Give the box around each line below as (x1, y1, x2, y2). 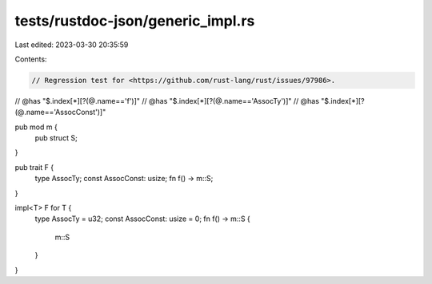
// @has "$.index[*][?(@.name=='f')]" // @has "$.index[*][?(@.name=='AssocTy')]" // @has (14, 96, 320, 105)
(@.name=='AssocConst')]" (14, 108, 106, 117)
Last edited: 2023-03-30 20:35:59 (14, 40, 129, 49)
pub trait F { (14, 162, 54, 172)
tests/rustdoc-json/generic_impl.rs (14, 12, 255, 30)
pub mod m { (14, 122, 58, 132)
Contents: (14, 54, 47, 64)
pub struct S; (34, 133, 78, 143)
